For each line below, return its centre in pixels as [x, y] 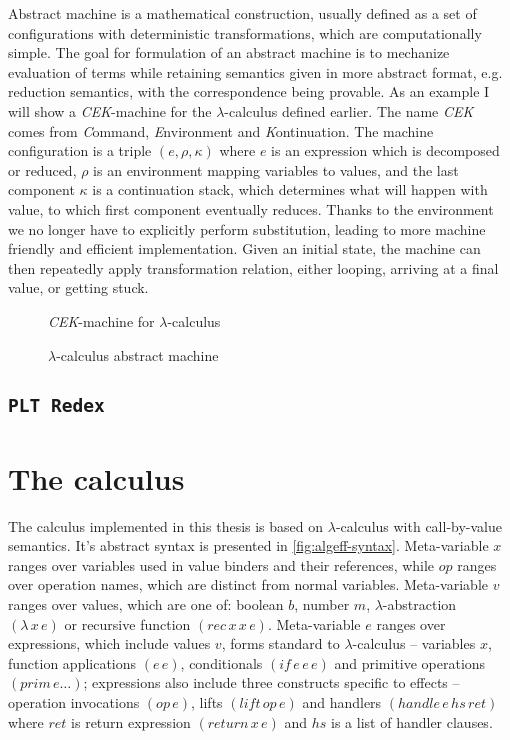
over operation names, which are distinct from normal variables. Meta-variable [248, 584]
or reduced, [42, 169]
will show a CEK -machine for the [110, 110]
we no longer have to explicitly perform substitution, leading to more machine [247, 228]
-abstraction [419, 603]
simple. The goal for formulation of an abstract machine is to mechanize [229, 52]
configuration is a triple [80, 150]
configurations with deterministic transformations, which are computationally [245, 32]
